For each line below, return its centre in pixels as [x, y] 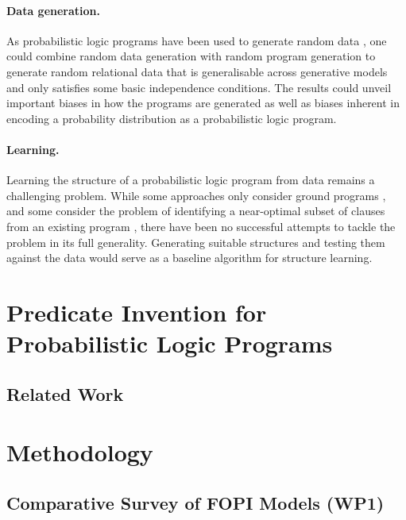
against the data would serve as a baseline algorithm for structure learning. [189, 258]
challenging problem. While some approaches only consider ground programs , [196, 195]
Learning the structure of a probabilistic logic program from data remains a [191, 180]
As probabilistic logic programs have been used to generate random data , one [197, 40]
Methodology [80, 452]
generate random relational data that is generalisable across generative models [197, 71]
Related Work [65, 393]
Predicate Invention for [137, 312]
